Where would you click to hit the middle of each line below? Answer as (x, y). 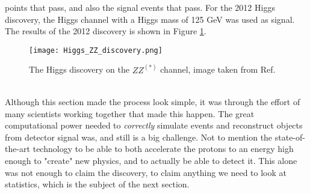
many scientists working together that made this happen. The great (130, 113)
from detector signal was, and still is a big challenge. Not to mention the (139, 137)
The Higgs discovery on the (79, 69)
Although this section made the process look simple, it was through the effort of (153, 102)
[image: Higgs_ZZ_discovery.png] (96, 50)
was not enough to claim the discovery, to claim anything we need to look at (146, 172)
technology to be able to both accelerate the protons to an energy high (163, 149)
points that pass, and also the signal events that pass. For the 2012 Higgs (140, 7)
